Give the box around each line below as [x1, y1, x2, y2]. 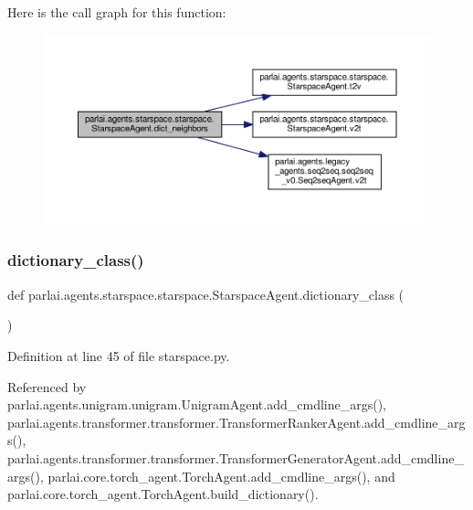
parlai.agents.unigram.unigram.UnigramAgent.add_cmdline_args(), [7, 395, 386, 414]
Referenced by [7, 377, 87, 396]
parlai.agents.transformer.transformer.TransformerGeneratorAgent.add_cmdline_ [7, 448, 464, 467]
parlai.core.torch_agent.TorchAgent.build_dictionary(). [7, 484, 319, 504]
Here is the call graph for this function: [7, 3, 226, 21]
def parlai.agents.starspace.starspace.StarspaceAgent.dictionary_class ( [7, 284, 405, 303]
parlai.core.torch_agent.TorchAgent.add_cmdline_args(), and [47, 466, 395, 485]
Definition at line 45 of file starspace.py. [7, 345, 230, 365]
